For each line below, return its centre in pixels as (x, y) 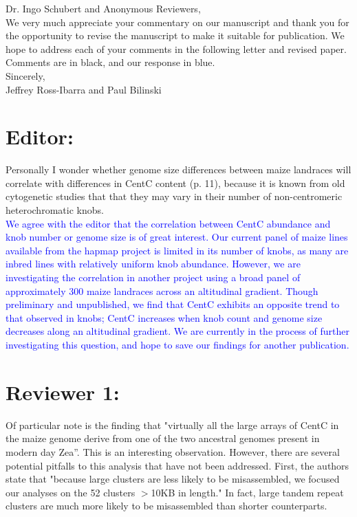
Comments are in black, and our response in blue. (110, 62)
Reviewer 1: (63, 392)
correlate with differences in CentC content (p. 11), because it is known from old (175, 183)
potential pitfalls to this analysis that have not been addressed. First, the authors (177, 465)
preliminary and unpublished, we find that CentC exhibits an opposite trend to (173, 304)
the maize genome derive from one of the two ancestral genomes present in (163, 438)
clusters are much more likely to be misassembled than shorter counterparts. (166, 506)
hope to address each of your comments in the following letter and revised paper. (176, 48)
